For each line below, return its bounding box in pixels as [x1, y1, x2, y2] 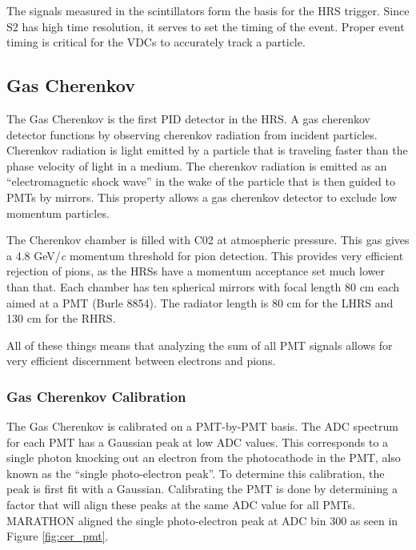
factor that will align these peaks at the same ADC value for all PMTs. [6, 496, 355, 513]
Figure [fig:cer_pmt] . [6, 528, 109, 544]
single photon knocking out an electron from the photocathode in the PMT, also [6, 449, 401, 466]
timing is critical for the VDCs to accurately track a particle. [6, 34, 306, 50]
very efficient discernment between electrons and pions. [6, 352, 276, 369]
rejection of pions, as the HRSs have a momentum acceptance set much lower [6, 263, 385, 279]
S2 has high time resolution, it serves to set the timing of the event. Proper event [6, 18, 405, 34]
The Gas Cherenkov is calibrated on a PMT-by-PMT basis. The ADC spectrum [6, 418, 398, 435]
